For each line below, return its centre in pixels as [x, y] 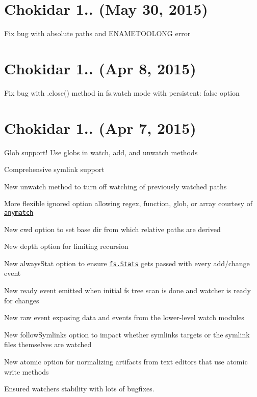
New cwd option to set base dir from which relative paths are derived [112, 229]
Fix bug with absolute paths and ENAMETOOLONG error [97, 33]
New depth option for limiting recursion [66, 246]
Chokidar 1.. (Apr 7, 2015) [100, 127]
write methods [27, 371]
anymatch [19, 212]
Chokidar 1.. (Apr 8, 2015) [100, 68]
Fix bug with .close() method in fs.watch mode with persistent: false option [122, 92]
